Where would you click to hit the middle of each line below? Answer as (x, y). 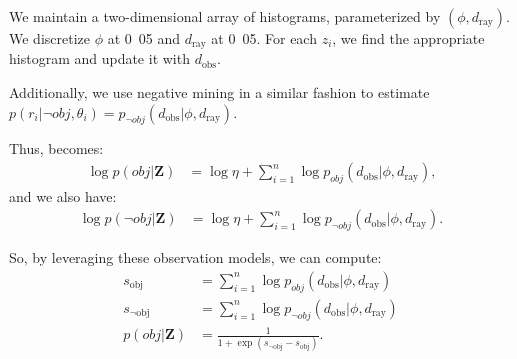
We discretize (49, 38)
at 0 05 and (144, 38)
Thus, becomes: (56, 148)
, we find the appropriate (408, 38)
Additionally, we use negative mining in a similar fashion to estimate (219, 92)
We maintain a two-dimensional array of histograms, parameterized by (225, 16)
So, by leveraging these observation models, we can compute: (195, 257)
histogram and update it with (99, 58)
